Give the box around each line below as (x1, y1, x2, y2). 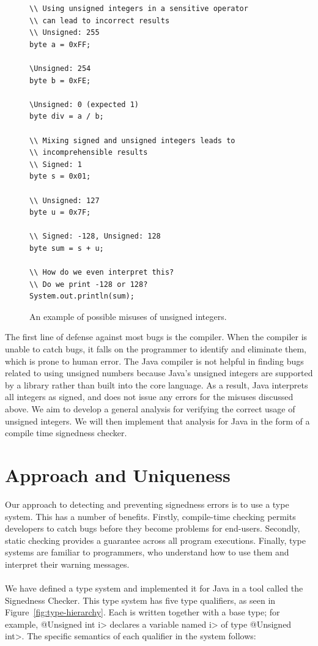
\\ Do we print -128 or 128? (29, 280, 148, 289)
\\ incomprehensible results (29, 148, 148, 157)
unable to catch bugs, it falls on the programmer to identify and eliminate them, (5, 343, 307, 355)
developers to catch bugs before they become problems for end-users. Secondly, (5, 522, 300, 535)
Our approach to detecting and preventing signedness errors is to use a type (5, 497, 289, 510)
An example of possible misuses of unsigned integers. (29, 310, 227, 322)
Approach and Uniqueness (5, 462, 231, 487)
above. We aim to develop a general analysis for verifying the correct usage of (5, 403, 295, 415)
